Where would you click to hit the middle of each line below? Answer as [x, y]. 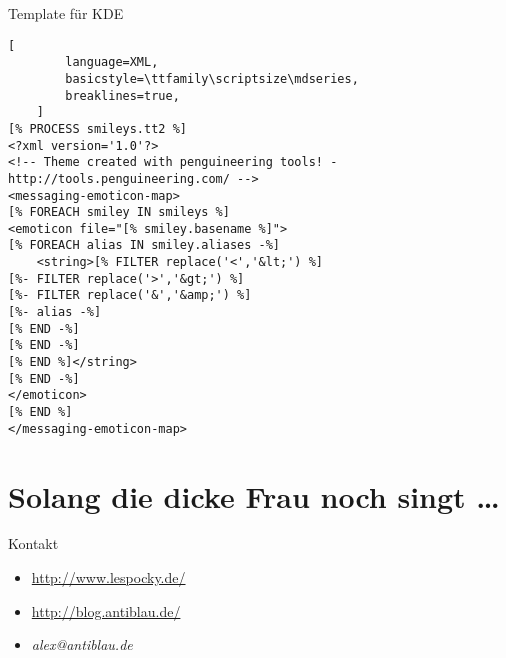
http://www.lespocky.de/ [108, 577]
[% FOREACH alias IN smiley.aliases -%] [144, 245]
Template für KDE [66, 13]
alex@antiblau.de [82, 644]
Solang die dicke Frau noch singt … [254, 495]
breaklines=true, [122, 95]
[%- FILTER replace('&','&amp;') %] [130, 295]
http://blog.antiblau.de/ [106, 610]
